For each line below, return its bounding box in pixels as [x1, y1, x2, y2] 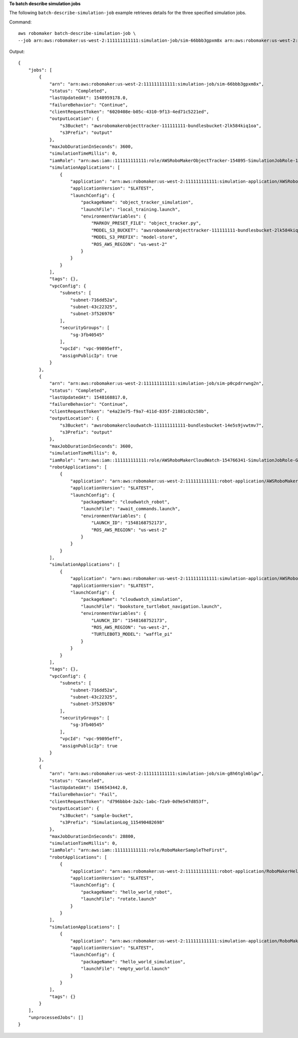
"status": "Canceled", [49, 778, 105, 784]
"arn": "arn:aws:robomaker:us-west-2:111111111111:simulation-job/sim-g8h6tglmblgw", [49, 771, 264, 777]
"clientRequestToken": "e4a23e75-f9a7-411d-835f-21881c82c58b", [49, 408, 210, 414]
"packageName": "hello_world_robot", [80, 889, 173, 895]
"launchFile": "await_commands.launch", [80, 506, 181, 512]
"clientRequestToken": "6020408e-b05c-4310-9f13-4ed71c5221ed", [49, 109, 210, 115]
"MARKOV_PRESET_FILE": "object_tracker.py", [91, 221, 202, 226]
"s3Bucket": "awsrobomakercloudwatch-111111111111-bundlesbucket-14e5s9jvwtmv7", [60, 422, 264, 428]
